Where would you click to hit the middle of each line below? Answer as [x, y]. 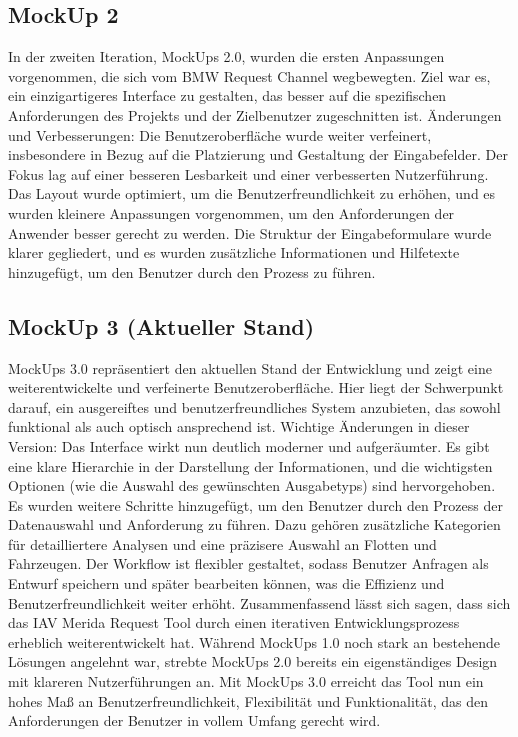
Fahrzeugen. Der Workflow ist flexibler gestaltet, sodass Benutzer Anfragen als [248, 563]
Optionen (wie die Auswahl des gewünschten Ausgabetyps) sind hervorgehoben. [252, 485]
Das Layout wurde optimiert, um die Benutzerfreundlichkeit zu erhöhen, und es [252, 193]
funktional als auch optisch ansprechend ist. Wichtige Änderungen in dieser [239, 426]
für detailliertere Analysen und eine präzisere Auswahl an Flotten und [222, 543]
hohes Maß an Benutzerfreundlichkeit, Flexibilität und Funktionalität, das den [248, 700]
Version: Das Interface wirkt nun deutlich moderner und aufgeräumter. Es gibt [249, 445]
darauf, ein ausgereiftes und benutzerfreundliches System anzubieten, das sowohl [254, 406]
